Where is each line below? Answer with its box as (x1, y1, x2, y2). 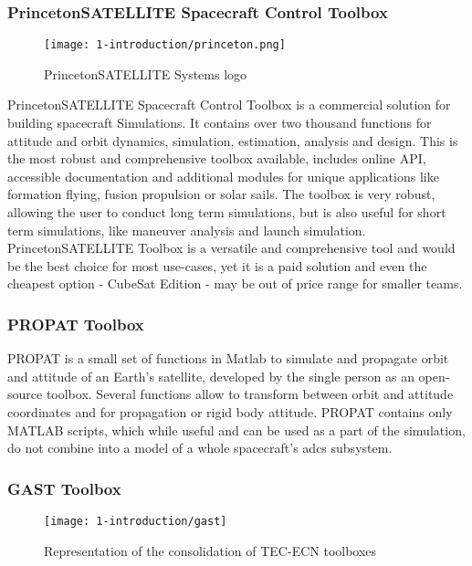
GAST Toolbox (7, 477, 121, 499)
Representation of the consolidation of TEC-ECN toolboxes (44, 540, 377, 560)
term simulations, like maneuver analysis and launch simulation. (7, 220, 366, 239)
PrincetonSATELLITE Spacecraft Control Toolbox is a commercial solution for (7, 95, 451, 114)
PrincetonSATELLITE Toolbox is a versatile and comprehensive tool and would (7, 238, 456, 257)
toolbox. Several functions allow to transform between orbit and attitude (46, 384, 454, 404)
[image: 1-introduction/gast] (44, 515, 227, 528)
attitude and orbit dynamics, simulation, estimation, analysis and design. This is (7, 131, 458, 150)
